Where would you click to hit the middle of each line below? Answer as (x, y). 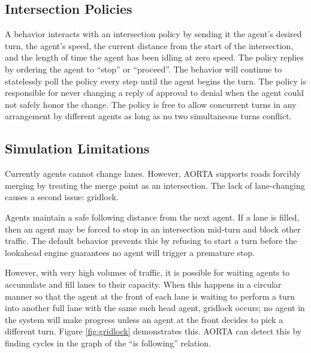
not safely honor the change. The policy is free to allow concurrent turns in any (151, 104)
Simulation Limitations (77, 148)
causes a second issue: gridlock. (62, 197)
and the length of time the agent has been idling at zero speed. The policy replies (154, 57)
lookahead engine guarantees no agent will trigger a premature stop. (130, 252)
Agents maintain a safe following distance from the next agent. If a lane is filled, (152, 217)
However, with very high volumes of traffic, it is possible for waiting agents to (147, 272)
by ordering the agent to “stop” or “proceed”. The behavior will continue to (144, 69)
